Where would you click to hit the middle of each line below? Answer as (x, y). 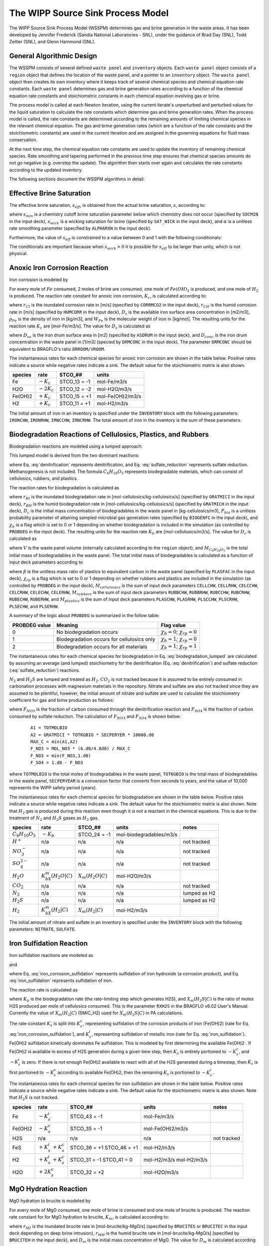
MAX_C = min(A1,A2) (54, 742)
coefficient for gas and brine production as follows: (62, 700)
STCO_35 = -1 (86, 1129)
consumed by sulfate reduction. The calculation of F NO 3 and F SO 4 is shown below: (95, 717)
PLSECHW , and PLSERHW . (34, 606)
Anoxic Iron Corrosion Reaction (59, 268)
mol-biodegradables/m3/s (147, 834)
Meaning (67, 625)
